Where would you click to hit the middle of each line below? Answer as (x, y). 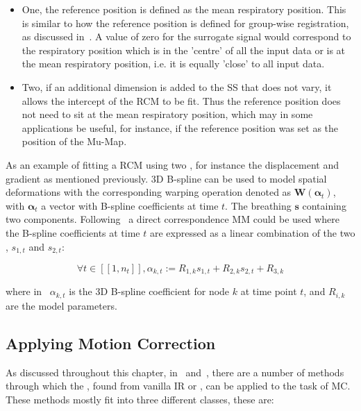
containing (324, 205)
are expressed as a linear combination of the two (252, 232)
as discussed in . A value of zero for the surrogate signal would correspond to (186, 36)
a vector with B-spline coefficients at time (130, 205)
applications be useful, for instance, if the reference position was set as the (180, 127)
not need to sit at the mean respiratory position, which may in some (167, 114)
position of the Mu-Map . (74, 141)
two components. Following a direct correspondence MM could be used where (173, 219)
